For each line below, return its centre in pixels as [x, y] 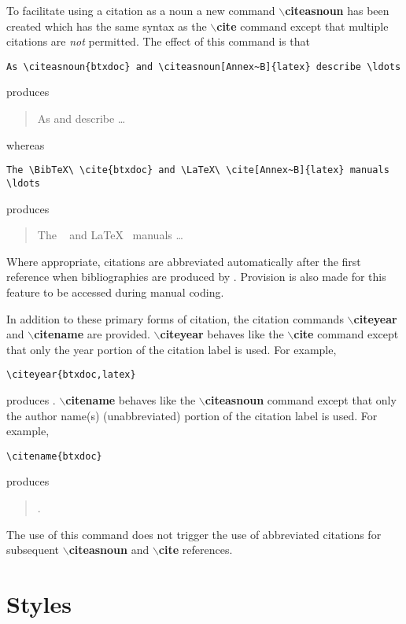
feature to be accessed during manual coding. [115, 292]
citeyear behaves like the [222, 334]
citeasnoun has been [337, 10]
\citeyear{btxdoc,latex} [71, 375]
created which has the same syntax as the [107, 26]
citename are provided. [92, 334]
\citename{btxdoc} [54, 456]
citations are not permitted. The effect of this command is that [158, 41]
